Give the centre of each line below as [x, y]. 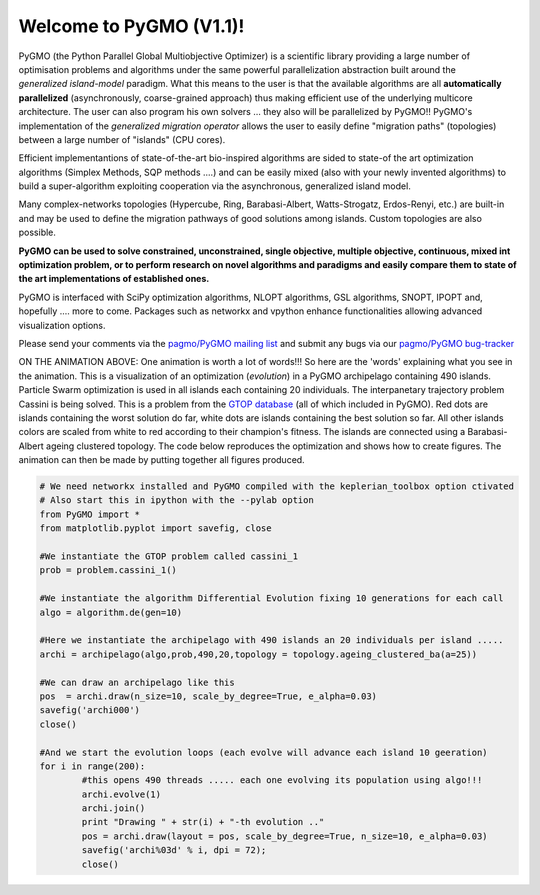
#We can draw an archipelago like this [137, 682]
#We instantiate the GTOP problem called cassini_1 [169, 556]
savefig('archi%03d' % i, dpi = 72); [174, 850]
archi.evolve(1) [121, 794]
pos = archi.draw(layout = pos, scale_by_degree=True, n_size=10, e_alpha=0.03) [285, 836]
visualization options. [62, 325]
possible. [37, 232]
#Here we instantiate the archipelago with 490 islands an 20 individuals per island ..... [271, 640]
